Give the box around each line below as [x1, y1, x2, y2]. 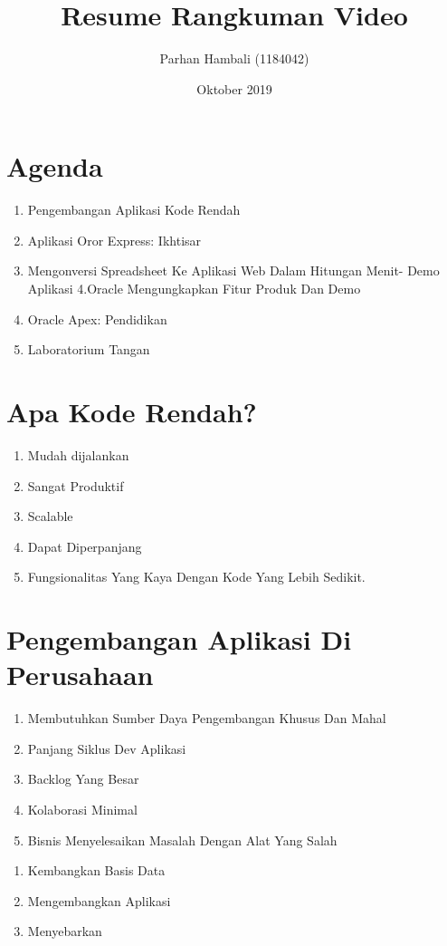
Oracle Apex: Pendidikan [27, 309, 167, 328]
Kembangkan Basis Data [27, 861, 166, 880]
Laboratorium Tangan [27, 340, 150, 359]
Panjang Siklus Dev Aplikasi [27, 738, 186, 758]
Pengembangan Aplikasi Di [6, 621, 352, 658]
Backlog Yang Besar [27, 769, 139, 788]
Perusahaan [6, 656, 154, 693]
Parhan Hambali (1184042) [159, 49, 309, 68]
